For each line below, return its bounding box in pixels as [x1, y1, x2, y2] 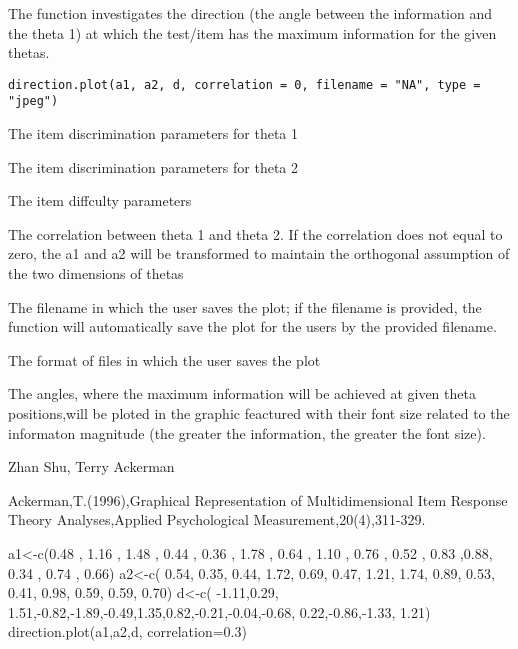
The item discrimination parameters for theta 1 [8, 123, 299, 144]
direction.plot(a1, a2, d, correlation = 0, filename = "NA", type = [8, 77, 481, 92]
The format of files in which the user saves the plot [8, 349, 321, 370]
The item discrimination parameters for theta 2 [8, 156, 299, 177]
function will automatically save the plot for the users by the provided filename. [8, 316, 497, 337]
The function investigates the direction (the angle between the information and [8, 3, 493, 23]
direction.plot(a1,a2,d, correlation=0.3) [8, 621, 247, 642]
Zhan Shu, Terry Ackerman [8, 456, 175, 477]
